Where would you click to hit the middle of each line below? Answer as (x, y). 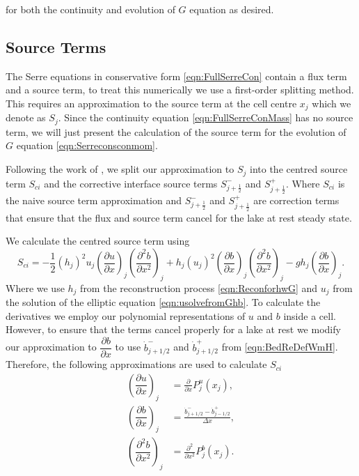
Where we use (35, 287)
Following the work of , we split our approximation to (120, 169)
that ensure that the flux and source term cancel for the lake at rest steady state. (179, 217)
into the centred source (299, 169)
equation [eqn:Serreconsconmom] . (87, 145)
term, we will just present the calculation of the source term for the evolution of (176, 131)
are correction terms (296, 200)
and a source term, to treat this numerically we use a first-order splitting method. (180, 90)
